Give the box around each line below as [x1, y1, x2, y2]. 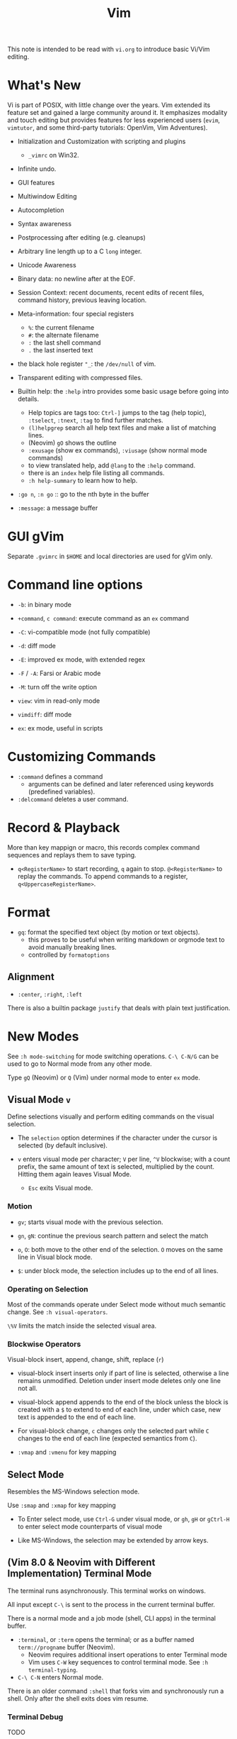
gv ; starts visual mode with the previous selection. [17, 1218, 164, 1226]
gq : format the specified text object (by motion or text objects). [17, 928, 200, 936]
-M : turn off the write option [17, 683, 98, 691]
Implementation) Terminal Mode [7, 1567, 152, 1579]
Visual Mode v [7, 1094, 71, 1106]
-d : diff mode [17, 642, 57, 650]
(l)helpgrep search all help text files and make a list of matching [28, 423, 216, 432]
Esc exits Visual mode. [28, 1184, 93, 1192]
